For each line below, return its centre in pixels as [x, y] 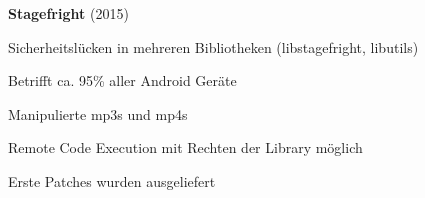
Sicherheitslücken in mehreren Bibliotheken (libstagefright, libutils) [213, 46]
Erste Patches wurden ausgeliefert [112, 180]
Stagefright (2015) [68, 13]
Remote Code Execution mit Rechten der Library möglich [185, 147]
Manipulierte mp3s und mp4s [98, 113]
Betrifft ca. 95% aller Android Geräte [122, 80]
